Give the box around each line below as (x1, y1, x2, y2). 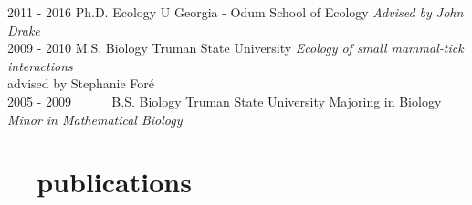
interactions (7, 56, 73, 75)
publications (37, 163, 192, 200)
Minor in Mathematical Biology (7, 109, 183, 128)
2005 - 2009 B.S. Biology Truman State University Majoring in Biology (7, 91, 442, 110)
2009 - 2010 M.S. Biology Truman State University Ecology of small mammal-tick (7, 38, 464, 57)
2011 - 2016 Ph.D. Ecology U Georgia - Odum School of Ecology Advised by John (7, 3, 464, 21)
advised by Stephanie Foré (7, 74, 154, 93)
